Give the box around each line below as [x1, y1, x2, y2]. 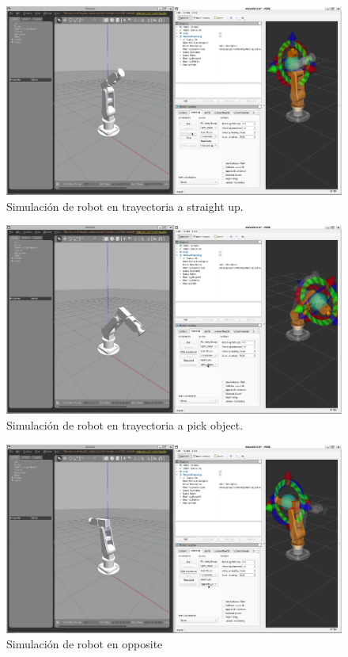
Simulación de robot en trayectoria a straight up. [6, 197, 244, 214]
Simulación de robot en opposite [6, 636, 163, 652]
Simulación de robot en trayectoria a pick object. [6, 416, 244, 433]
